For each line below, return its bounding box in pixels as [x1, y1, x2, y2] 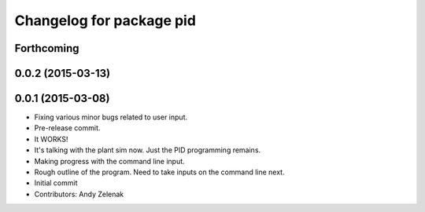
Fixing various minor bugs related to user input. [34, 112, 188, 122]
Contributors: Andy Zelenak [34, 189, 124, 199]
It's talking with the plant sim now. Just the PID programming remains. [34, 145, 261, 155]
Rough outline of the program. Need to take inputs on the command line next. [34, 167, 285, 177]
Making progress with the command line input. [34, 156, 185, 166]
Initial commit [34, 178, 78, 188]
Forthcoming [14, 42, 79, 55]
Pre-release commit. [34, 123, 101, 133]
